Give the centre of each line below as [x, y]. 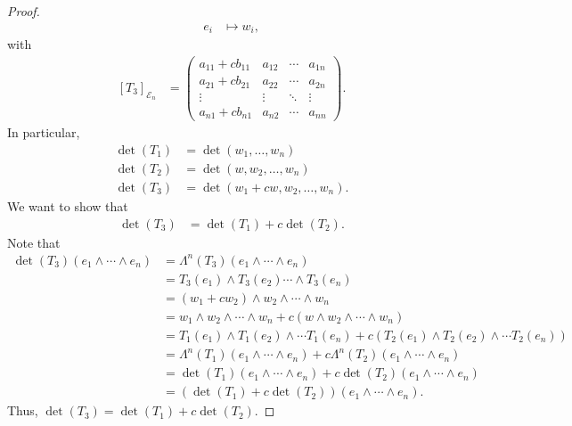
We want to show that [68, 205]
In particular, [44, 132]
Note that [34, 242]
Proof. [24, 11]
